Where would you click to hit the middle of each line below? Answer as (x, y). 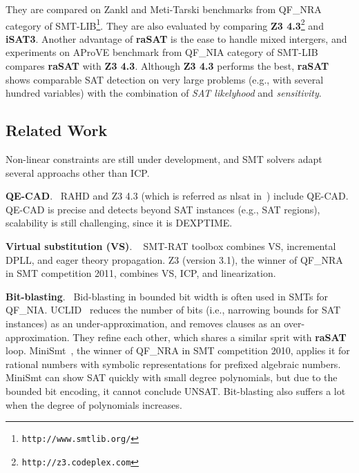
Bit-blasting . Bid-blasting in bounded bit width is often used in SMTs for (167, 296)
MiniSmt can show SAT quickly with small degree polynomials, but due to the (172, 377)
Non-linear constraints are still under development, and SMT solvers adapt (164, 159)
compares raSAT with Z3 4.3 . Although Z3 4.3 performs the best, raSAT (167, 66)
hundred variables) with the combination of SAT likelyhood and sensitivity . (164, 93)
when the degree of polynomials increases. (94, 404)
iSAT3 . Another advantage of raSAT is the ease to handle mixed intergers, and (176, 38)
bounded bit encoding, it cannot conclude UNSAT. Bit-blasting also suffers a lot (176, 390)
